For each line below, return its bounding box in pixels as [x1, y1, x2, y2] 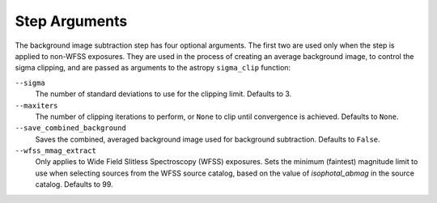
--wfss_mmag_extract [15, 146, 97, 155]
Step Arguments [15, 12, 128, 30]
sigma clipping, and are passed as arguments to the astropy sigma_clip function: [15, 63, 291, 73]
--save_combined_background [15, 124, 127, 133]
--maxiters [15, 101, 58, 110]
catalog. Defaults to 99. [35, 180, 113, 189]
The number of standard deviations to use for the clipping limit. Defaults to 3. [35, 89, 292, 99]
